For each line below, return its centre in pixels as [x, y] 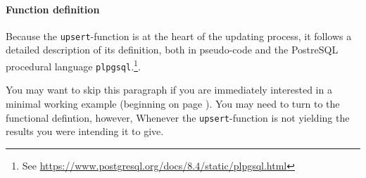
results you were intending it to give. [85, 131]
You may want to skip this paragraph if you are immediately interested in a [169, 90]
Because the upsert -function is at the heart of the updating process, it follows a [179, 36]
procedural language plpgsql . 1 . [73, 65]
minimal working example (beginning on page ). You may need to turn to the [173, 103]
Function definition [53, 9]
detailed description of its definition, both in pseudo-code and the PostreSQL [172, 50]
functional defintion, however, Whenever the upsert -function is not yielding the [178, 117]
